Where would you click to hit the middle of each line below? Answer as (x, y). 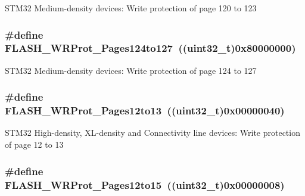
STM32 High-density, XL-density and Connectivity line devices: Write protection (152, 133)
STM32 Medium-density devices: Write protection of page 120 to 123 (131, 8)
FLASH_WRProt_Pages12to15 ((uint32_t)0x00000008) (145, 184)
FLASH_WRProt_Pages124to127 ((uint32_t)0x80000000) (150, 48)
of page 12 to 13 (34, 144)
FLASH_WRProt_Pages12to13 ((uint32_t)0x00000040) (145, 111)
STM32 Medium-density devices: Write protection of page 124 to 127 (131, 70)
